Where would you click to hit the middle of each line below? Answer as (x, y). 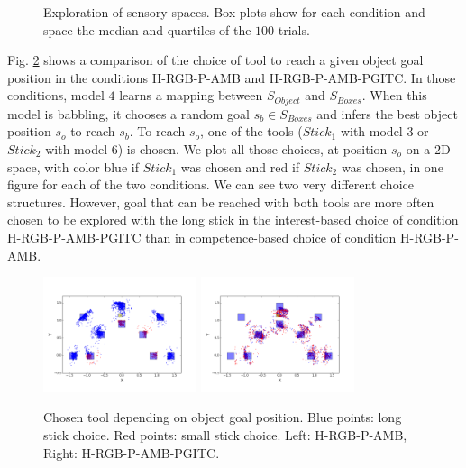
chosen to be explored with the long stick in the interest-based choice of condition (233, 220)
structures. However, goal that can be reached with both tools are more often (221, 202)
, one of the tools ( (251, 131)
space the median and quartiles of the (147, 29)
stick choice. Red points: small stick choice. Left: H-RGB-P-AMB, (225, 434)
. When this (394, 95)
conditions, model (56, 95)
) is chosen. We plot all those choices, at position (252, 149)
